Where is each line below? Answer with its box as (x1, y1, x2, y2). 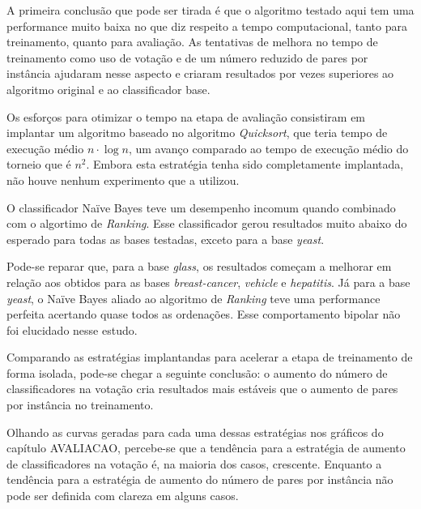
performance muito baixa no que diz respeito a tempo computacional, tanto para (6, 17, 407, 34)
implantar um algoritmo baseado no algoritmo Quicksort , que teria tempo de (6, 124, 388, 141)
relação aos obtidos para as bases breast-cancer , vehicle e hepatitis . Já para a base (6, 273, 410, 290)
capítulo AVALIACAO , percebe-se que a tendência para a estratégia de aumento (6, 439, 406, 456)
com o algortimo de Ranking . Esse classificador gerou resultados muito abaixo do (6, 215, 407, 232)
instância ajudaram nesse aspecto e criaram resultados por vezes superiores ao (6, 65, 394, 82)
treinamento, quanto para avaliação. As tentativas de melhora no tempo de (6, 33, 378, 50)
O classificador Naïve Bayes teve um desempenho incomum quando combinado (6, 199, 396, 216)
